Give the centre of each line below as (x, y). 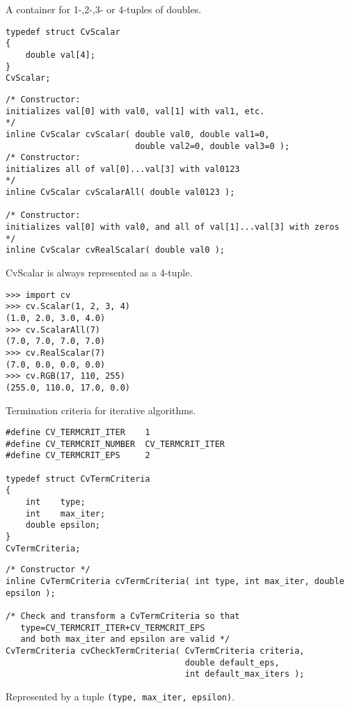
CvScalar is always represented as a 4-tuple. (99, 273)
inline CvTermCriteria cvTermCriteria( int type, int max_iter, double (175, 582)
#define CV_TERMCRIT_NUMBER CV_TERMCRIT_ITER (115, 444)
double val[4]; (60, 55)
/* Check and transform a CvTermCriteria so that (123, 616)
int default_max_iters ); (245, 674)
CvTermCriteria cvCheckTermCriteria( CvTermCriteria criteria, (155, 651)
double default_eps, (232, 662)
